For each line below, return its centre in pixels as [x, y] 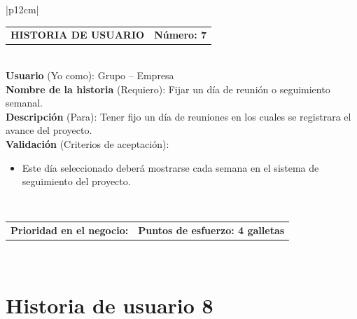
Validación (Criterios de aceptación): [87, 144]
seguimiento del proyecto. [76, 181]
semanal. [24, 103]
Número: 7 [181, 35]
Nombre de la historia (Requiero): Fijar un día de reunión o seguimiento [168, 89]
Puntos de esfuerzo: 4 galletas [211, 230]
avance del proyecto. [49, 130]
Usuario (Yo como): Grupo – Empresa [90, 75]
